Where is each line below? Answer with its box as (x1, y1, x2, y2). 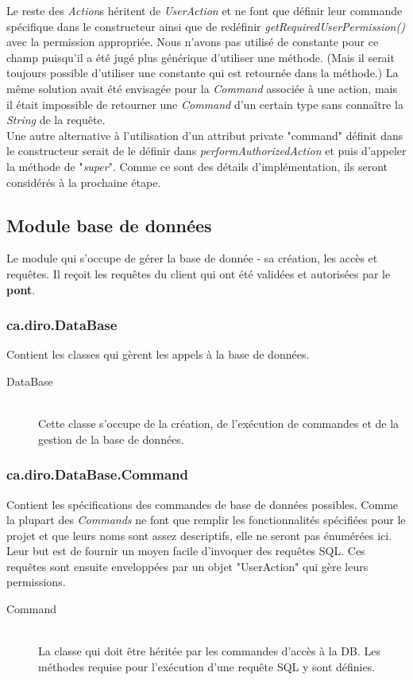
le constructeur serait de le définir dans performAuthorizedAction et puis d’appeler (6, 142, 407, 159)
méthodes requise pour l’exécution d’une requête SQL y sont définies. (38, 658, 376, 674)
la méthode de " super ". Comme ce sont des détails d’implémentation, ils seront (6, 157, 388, 174)
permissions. (6, 573, 66, 590)
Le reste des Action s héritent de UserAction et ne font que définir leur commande (6, 2, 403, 18)
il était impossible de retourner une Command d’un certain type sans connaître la (6, 95, 403, 112)
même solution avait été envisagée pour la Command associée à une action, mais (6, 80, 397, 96)
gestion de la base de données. (38, 430, 184, 447)
